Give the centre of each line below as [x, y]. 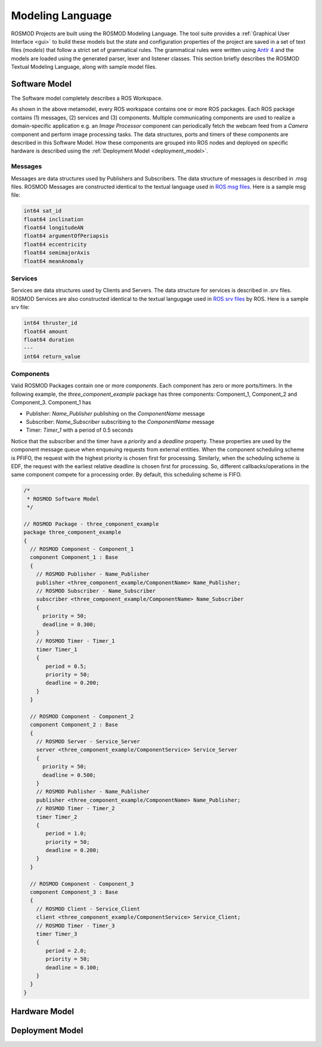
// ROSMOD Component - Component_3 [82, 884]
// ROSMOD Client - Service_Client [88, 909]
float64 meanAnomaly [53, 261]
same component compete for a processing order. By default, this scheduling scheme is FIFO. [126, 475]
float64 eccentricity [55, 244]
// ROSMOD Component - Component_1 [82, 549]
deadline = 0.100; [72, 967]
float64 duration [49, 340]
